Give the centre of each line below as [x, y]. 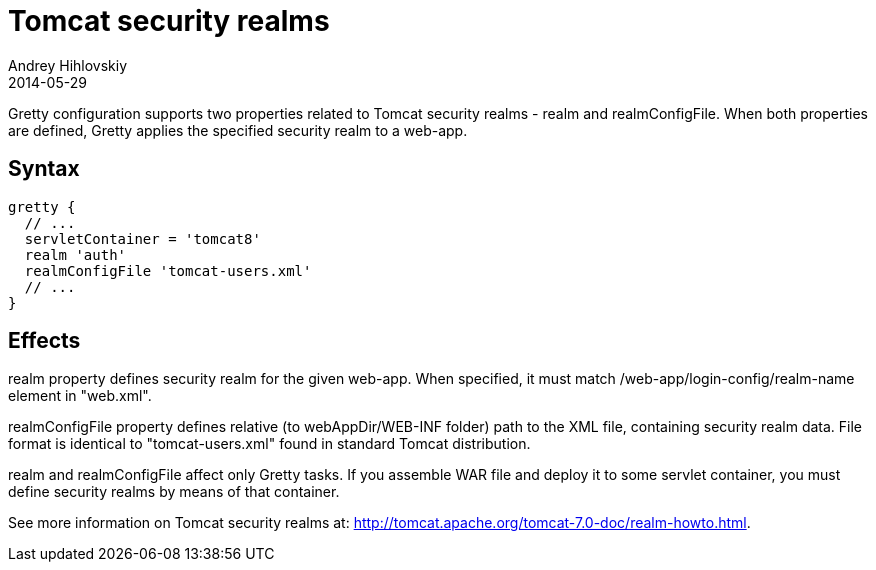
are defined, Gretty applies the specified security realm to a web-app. [238, 130]
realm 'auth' [75, 254]
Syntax [44, 169]
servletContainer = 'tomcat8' [142, 238]
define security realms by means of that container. [174, 492]
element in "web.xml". [80, 396]
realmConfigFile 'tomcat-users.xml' [168, 270]
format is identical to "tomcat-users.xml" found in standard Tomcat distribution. [269, 444]
